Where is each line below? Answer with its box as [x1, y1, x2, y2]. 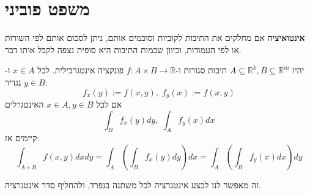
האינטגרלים [5, 97, 44, 110]
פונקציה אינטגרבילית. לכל [37, 64, 124, 76]
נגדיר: [5, 75, 48, 88]
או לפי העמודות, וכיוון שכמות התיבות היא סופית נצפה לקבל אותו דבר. [5, 43, 242, 56]
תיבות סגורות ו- [175, 64, 227, 76]
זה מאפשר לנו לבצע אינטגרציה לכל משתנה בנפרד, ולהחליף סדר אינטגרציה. [5, 178, 261, 191]
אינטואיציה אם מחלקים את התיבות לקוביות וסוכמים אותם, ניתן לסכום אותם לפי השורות [5, 31, 305, 44]
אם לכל [96, 97, 122, 110]
